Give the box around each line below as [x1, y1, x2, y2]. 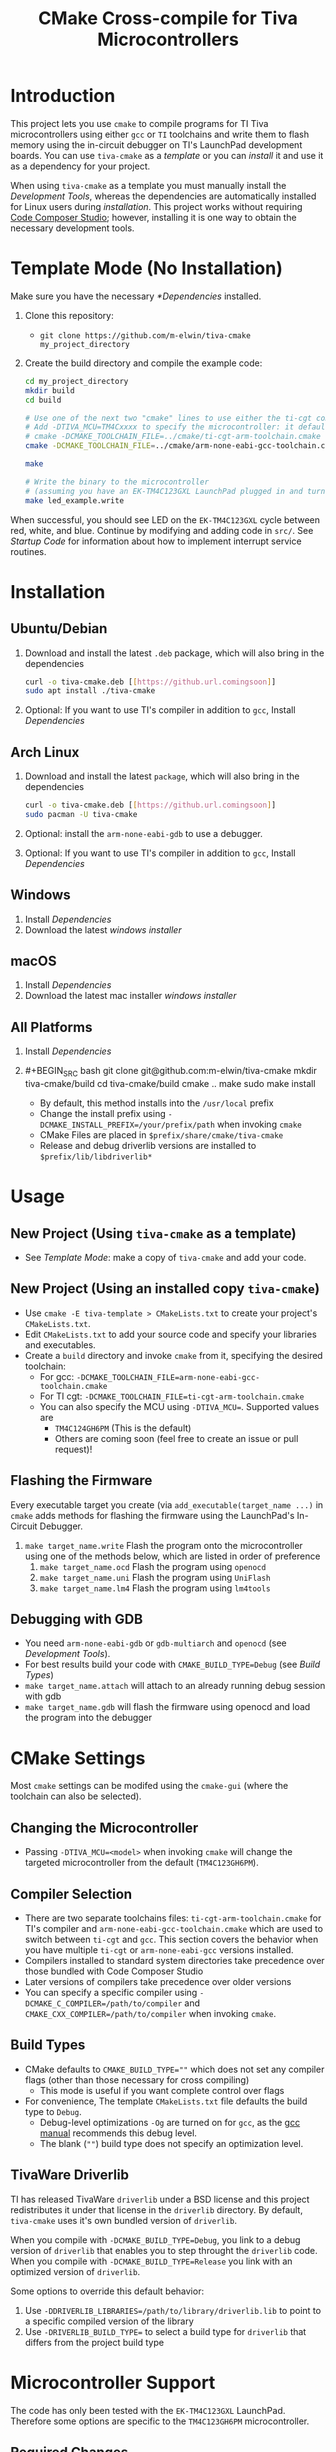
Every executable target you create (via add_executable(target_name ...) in [10, 1498, 324, 1511]
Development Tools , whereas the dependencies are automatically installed [10, 190, 317, 202]
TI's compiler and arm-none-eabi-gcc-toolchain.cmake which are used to [24, 1923, 323, 1935]
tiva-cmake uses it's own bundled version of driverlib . [10, 2214, 238, 2226]
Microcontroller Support [10, 2371, 216, 2394]
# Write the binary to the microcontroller [24, 477, 210, 487]
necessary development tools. [10, 222, 135, 234]
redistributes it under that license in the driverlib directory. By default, [10, 2203, 303, 2216]
